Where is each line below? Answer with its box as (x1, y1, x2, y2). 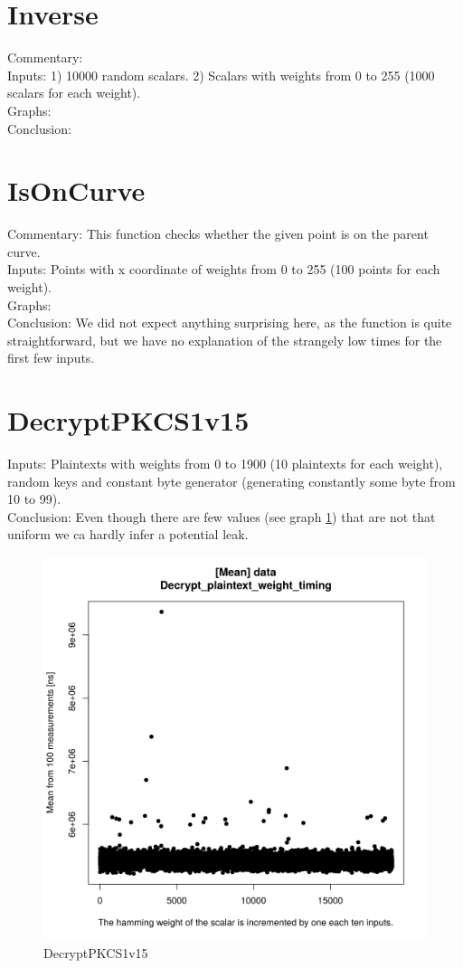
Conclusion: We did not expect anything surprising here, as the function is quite (7, 313, 452, 332)
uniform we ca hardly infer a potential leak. (7, 525, 249, 544)
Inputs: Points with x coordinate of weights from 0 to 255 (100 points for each (7, 260, 440, 279)
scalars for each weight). (7, 83, 141, 102)
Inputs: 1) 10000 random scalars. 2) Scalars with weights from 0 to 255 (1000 (7, 65, 435, 84)
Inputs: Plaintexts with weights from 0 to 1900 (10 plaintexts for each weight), (7, 454, 443, 473)
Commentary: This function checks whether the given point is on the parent (7, 224, 429, 243)
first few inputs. (7, 348, 95, 367)
